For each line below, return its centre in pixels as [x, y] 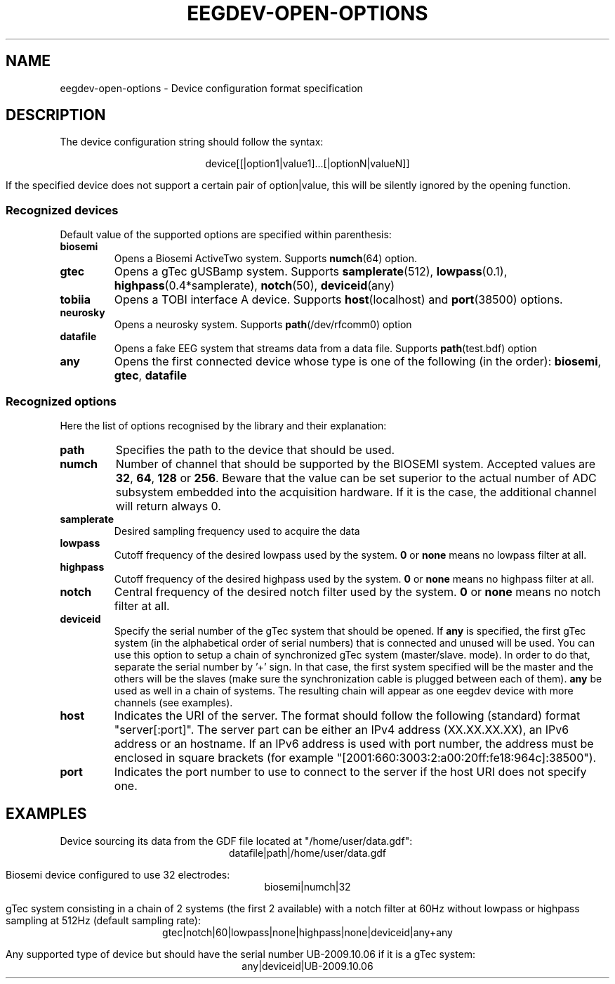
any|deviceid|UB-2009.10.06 [307, 966]
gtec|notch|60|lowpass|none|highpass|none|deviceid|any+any [307, 932]
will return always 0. [168, 506]
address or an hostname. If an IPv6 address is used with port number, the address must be [354, 743]
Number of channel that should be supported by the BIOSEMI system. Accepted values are [356, 464]
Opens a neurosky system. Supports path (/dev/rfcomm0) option [263, 325]
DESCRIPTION [56, 115]
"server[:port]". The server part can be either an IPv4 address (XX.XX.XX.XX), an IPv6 [342, 729]
